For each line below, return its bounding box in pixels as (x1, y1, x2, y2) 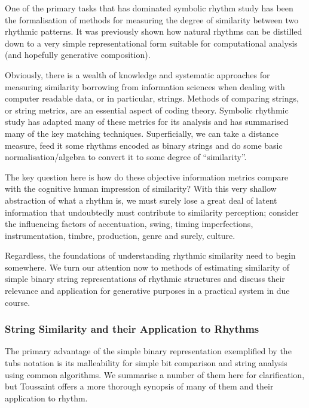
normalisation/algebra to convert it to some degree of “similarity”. (5, 151, 247, 163)
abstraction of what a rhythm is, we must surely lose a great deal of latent (5, 194, 277, 206)
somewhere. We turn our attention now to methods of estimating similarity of (5, 260, 290, 273)
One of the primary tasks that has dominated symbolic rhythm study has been (5, 2, 293, 14)
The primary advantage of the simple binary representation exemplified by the (5, 345, 292, 357)
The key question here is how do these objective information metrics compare (5, 170, 289, 183)
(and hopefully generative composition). (5, 48, 151, 61)
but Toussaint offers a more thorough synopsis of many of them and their (5, 380, 274, 392)
